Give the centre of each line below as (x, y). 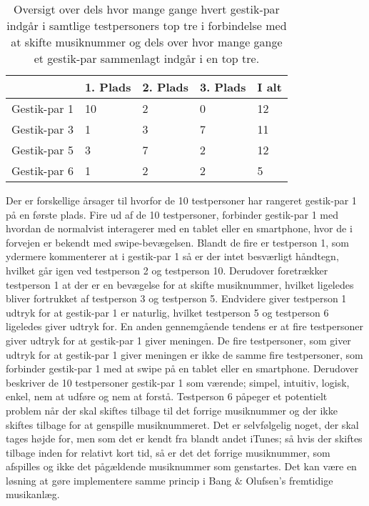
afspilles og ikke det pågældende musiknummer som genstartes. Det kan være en (181, 466)
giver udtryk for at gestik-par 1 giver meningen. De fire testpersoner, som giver (178, 340)
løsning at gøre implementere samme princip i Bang (119, 480)
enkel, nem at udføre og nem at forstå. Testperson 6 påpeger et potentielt (167, 396)
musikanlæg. (33, 494)
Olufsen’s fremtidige (289, 480)
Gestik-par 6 (42, 170)
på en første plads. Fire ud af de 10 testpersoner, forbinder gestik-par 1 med (172, 214)
